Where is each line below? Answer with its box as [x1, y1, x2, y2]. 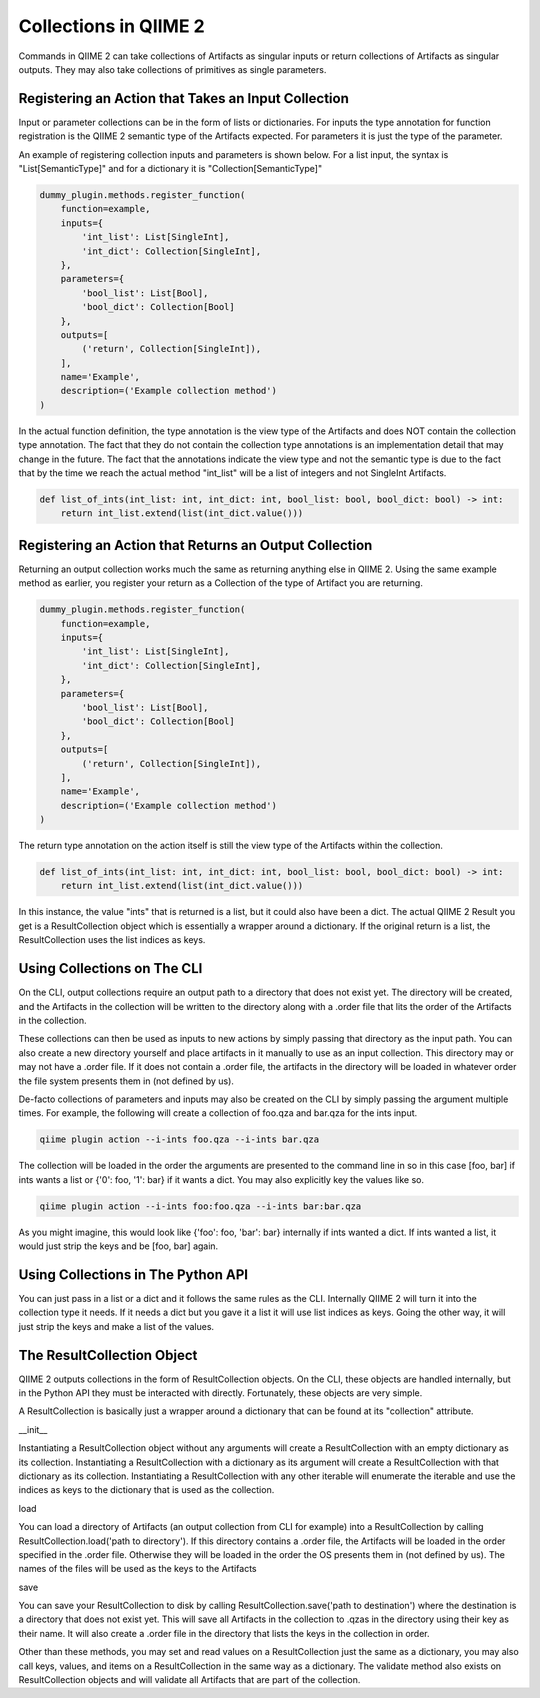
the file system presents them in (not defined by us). [18, 1075, 235, 1087]
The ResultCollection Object [18, 1346, 198, 1364]
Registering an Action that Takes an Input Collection [18, 90, 349, 107]
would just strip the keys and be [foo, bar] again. [18, 1240, 219, 1252]
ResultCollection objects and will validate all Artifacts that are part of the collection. [18, 1674, 361, 1686]
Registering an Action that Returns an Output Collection [18, 536, 373, 554]
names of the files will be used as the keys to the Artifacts [18, 1563, 257, 1575]
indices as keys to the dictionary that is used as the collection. [18, 1484, 275, 1496]
